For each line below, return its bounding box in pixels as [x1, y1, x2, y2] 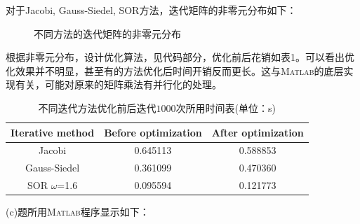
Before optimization [104, 125, 202, 139]
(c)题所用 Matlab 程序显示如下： [6, 204, 149, 219]
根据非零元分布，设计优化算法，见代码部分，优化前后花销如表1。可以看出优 [6, 50, 354, 64]
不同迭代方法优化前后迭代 [38, 100, 156, 115]
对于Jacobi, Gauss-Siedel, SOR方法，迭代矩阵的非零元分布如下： [6, 3, 297, 17]
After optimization [211, 125, 304, 139]
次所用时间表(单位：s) [175, 100, 276, 115]
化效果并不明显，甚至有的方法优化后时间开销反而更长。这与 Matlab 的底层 [6, 63, 344, 78]
